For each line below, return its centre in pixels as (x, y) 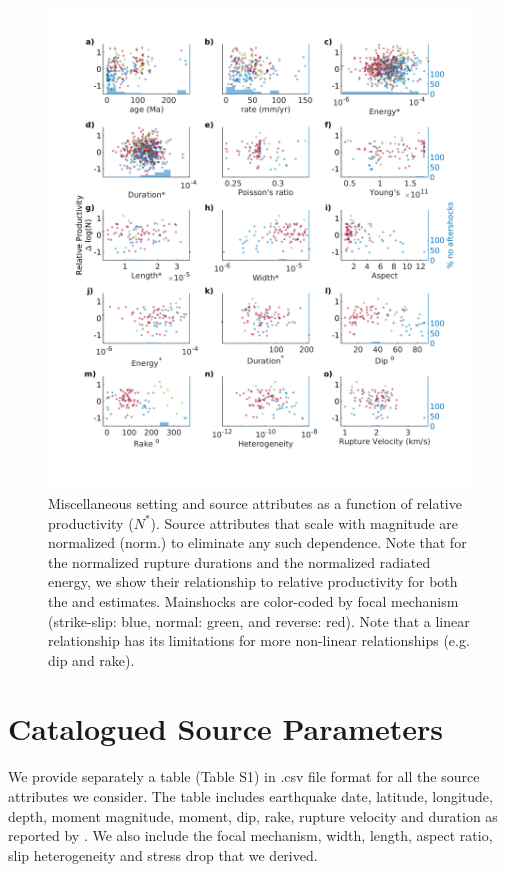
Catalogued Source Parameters (225, 728)
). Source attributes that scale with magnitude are (304, 522)
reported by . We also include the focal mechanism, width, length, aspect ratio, (250, 835)
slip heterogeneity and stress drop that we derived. (163, 854)
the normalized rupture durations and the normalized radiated (239, 561)
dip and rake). (91, 659)
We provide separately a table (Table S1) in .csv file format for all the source (244, 776)
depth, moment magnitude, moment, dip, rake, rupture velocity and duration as (253, 815)
